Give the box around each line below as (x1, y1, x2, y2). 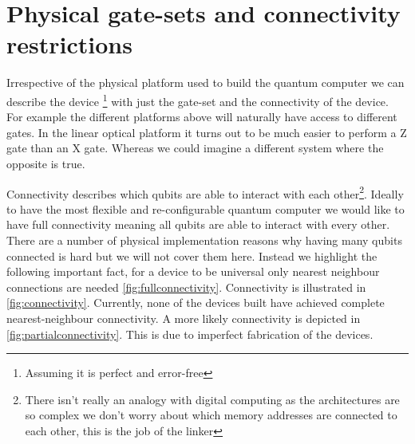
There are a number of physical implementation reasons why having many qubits (6, 231, 402, 248)
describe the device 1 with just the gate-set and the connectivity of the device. (6, 90, 389, 109)
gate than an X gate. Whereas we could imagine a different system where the (6, 139, 384, 156)
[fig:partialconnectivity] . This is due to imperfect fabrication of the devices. (6, 325, 373, 342)
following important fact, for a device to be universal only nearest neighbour (6, 263, 380, 280)
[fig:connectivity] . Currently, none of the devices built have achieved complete (6, 294, 385, 311)
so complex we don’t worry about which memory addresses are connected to (25, 407, 397, 423)
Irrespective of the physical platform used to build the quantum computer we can (6, 74, 405, 91)
